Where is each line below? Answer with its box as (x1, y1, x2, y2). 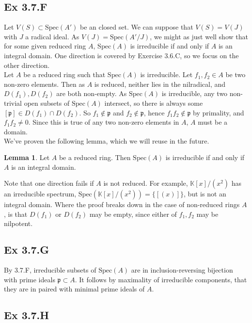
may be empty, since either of (89, 209, 177, 219)
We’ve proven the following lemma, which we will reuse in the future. (4, 136, 209, 146)
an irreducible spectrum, (4, 189, 77, 199)
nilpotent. (4, 218, 33, 228)
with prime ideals (4, 274, 55, 284)
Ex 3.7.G (4, 242, 49, 257)
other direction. (4, 60, 50, 70)
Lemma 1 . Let (4, 152, 50, 162)
